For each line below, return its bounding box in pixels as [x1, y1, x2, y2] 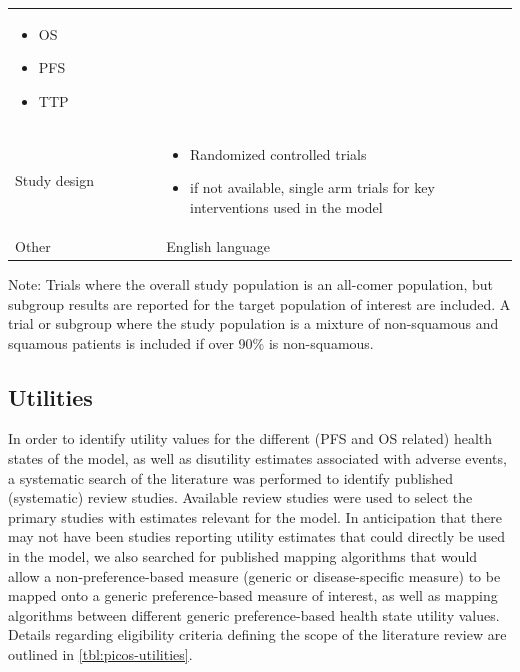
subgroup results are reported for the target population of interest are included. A [8, 293, 511, 314]
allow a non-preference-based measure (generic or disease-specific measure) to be [8, 565, 501, 586]
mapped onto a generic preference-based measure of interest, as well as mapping [8, 585, 498, 606]
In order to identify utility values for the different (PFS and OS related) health [8, 428, 493, 449]
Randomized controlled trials [189, 143, 367, 164]
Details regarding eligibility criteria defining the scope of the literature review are [8, 624, 507, 645]
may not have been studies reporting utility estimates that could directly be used [8, 526, 506, 547]
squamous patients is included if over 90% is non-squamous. [8, 332, 374, 353]
